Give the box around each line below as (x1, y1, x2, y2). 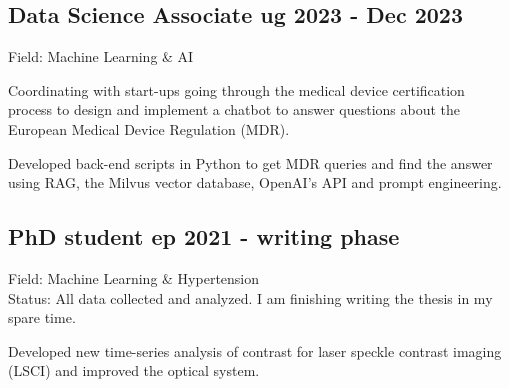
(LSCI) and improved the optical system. (8, 360, 260, 381)
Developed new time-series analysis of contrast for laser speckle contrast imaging (8, 340, 502, 361)
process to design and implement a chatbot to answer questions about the (8, 99, 461, 120)
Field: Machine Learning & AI (8, 46, 194, 67)
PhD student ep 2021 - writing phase (8, 221, 400, 252)
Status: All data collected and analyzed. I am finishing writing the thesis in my (8, 287, 493, 308)
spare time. (8, 307, 76, 328)
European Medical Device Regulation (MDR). (8, 118, 290, 139)
